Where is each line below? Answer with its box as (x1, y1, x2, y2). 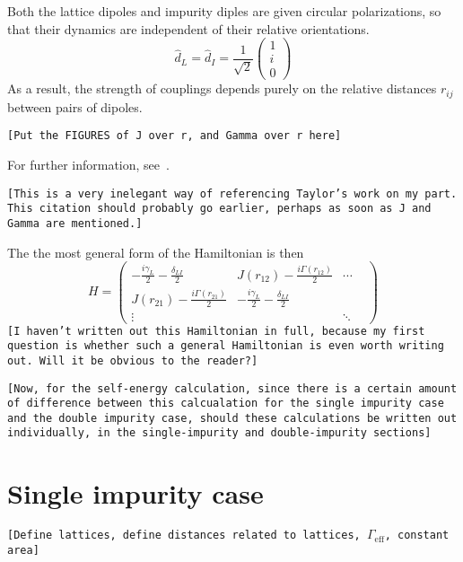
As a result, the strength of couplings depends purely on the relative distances (7, 79, 437, 98)
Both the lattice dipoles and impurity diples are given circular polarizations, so (7, 2, 441, 20)
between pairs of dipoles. (7, 97, 143, 116)
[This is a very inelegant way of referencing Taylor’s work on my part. (7, 187, 458, 200)
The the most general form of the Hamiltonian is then (7, 242, 304, 261)
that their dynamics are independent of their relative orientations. (7, 19, 370, 38)
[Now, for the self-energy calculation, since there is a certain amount (7, 382, 458, 395)
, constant (384, 529, 450, 542)
